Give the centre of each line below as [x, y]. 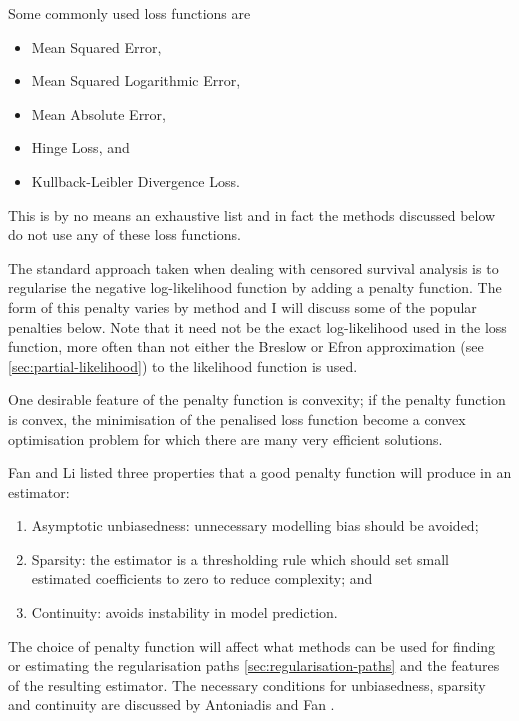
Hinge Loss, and [80, 147]
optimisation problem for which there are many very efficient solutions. [225, 438]
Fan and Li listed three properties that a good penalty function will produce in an [260, 472]
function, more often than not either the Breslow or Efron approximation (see [246, 346]
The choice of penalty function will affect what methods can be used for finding [252, 645]
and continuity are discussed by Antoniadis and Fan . [171, 704]
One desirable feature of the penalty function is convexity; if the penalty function [257, 399]
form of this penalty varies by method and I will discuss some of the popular [242, 306]
